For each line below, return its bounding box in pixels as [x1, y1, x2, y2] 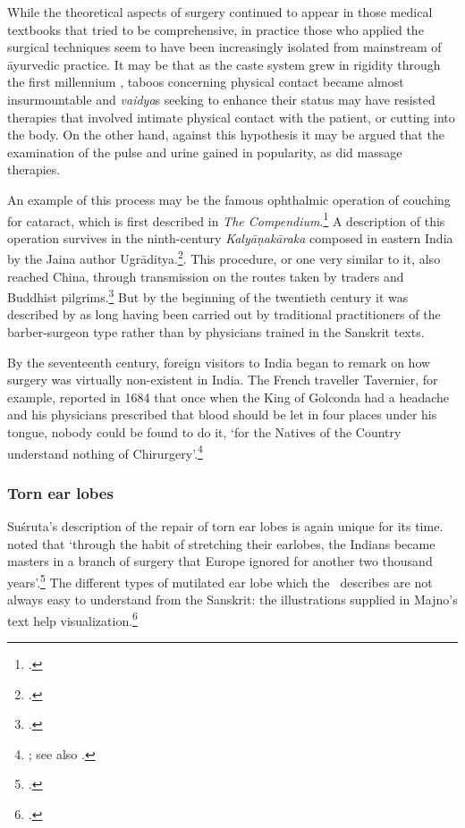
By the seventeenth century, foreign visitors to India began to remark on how [7, 352, 431, 371]
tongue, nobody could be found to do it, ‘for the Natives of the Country [7, 423, 402, 442]
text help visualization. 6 [7, 608, 138, 629]
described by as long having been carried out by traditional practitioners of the [7, 305, 441, 324]
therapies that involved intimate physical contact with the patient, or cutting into [7, 107, 455, 126]
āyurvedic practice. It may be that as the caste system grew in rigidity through [7, 55, 441, 73]
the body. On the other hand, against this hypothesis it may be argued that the [7, 125, 444, 144]
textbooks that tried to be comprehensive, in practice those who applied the [7, 20, 424, 38]
